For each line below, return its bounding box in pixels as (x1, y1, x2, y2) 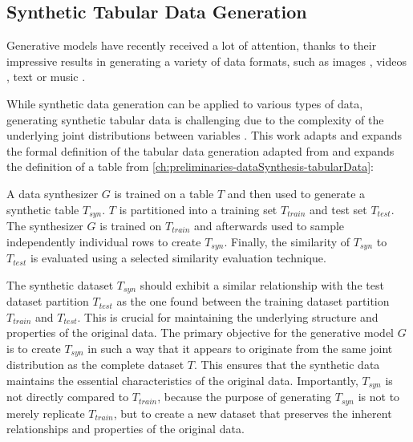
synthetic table (6, 201, 79, 217)
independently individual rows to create (6, 233, 201, 249)
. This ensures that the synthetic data (194, 356, 380, 373)
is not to (358, 388, 400, 405)
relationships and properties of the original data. (6, 420, 245, 437)
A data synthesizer (6, 185, 99, 201)
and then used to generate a (227, 185, 366, 201)
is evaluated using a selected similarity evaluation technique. (30, 249, 326, 266)
